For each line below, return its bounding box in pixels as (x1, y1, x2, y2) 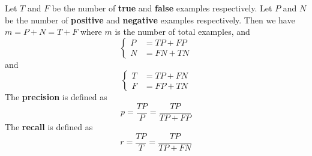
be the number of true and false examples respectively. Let (52, 2, 272, 14)
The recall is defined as (5, 121, 93, 133)
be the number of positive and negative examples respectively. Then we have (5, 13, 295, 26)
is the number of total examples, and (115, 25, 250, 38)
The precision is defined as (5, 91, 107, 103)
